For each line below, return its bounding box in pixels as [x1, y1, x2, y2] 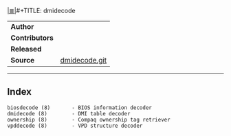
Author [10, 22, 34, 31]
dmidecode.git [60, 56, 107, 65]
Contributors [10, 33, 54, 43]
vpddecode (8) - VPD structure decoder [7, 122, 143, 129]
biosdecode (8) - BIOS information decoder [7, 104, 153, 111]
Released [10, 45, 42, 54]
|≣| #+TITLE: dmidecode [7, 7, 76, 14]
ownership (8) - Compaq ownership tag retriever [7, 116, 170, 123]
